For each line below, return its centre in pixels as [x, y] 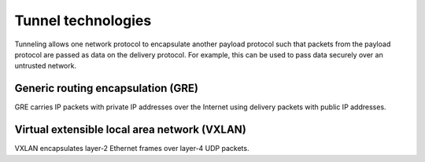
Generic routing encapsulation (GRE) [106, 88]
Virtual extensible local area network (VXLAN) [131, 130]
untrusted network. [46, 66]
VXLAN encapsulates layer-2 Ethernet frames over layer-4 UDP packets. [132, 149]
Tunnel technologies [83, 20]
